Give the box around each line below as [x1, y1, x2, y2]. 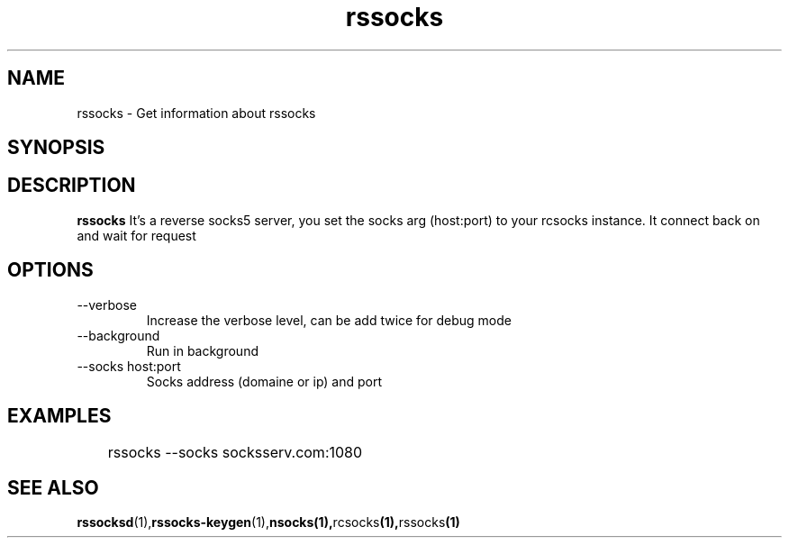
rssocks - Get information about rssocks [77, 104, 316, 121]
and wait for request [77, 227, 196, 243]
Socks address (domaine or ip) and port [146, 373, 383, 389]
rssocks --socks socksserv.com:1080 [107, 442, 363, 461]
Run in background [146, 342, 258, 359]
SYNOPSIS [7, 136, 105, 159]
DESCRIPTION [7, 174, 136, 197]
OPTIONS [7, 259, 94, 282]
